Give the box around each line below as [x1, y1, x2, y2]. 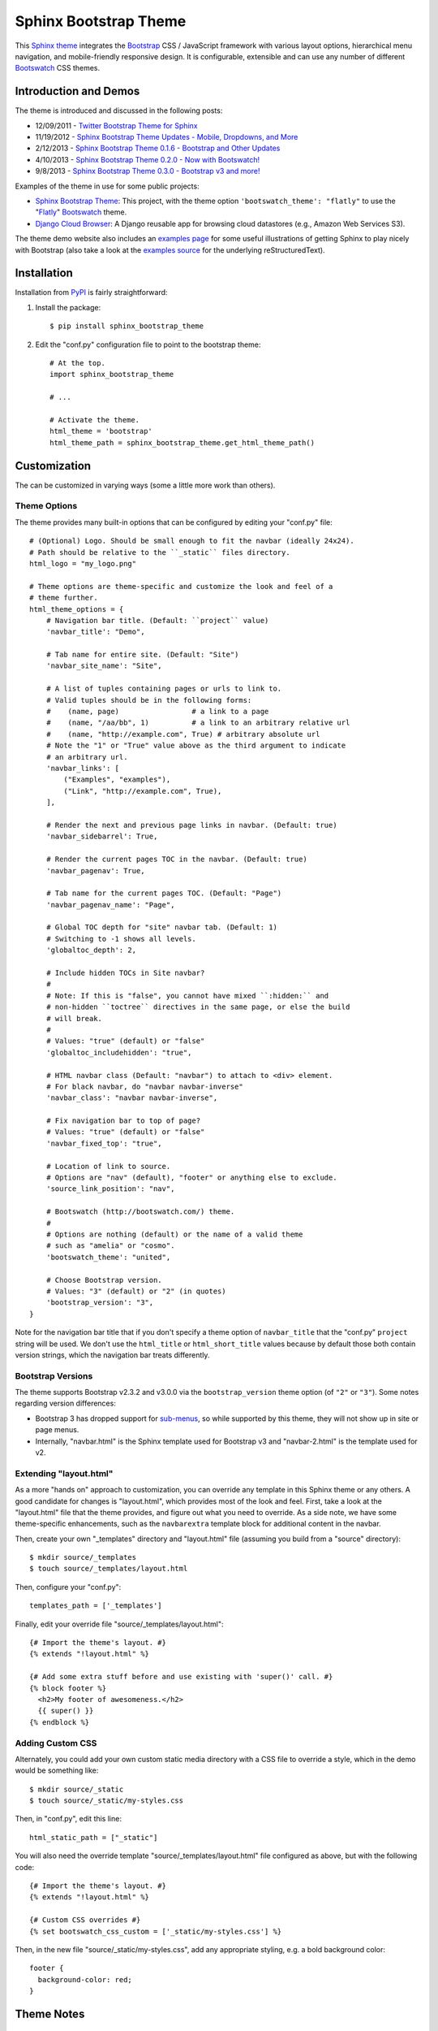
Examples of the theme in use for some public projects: [15, 181, 200, 191]
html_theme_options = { [29, 604, 124, 613]
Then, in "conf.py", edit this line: [15, 1814, 122, 1824]
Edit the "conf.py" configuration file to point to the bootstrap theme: [35, 340, 261, 349]
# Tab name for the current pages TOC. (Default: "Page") [45, 889, 282, 898]
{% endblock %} [29, 1717, 90, 1726]
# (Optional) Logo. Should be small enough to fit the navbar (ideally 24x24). [29, 536, 354, 546]
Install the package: [35, 302, 101, 312]
